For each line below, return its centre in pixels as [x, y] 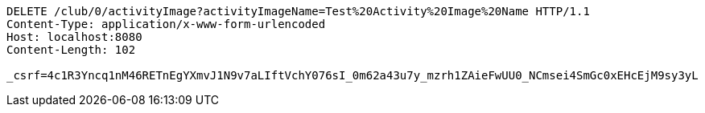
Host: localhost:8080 [74, 37]
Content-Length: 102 [71, 50]
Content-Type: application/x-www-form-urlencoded [166, 24]
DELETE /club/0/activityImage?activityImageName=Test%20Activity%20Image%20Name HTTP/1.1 [298, 11]
